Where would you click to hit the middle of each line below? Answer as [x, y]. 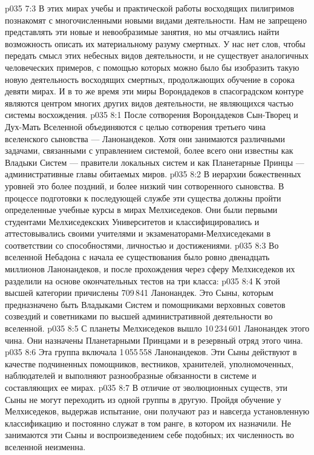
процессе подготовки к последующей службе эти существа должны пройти [143, 198]
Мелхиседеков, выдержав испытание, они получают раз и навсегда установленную [157, 411]
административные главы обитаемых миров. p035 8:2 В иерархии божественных [153, 174]
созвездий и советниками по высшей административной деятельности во [139, 316]
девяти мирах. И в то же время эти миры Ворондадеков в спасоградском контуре [154, 91]
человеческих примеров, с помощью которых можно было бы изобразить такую [152, 67]
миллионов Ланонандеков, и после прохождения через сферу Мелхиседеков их [150, 269]
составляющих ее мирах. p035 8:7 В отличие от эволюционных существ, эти [146, 387]
